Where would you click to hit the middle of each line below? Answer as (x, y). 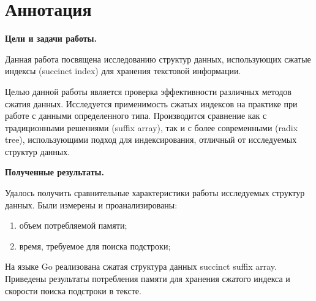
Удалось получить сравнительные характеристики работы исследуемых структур (155, 193)
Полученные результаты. (55, 172)
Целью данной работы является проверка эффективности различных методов (148, 91)
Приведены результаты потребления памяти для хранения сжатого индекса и (148, 279)
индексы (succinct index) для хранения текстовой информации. (123, 71)
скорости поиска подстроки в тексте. (73, 290)
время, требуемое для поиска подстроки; (95, 246)
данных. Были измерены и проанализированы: (91, 204)
